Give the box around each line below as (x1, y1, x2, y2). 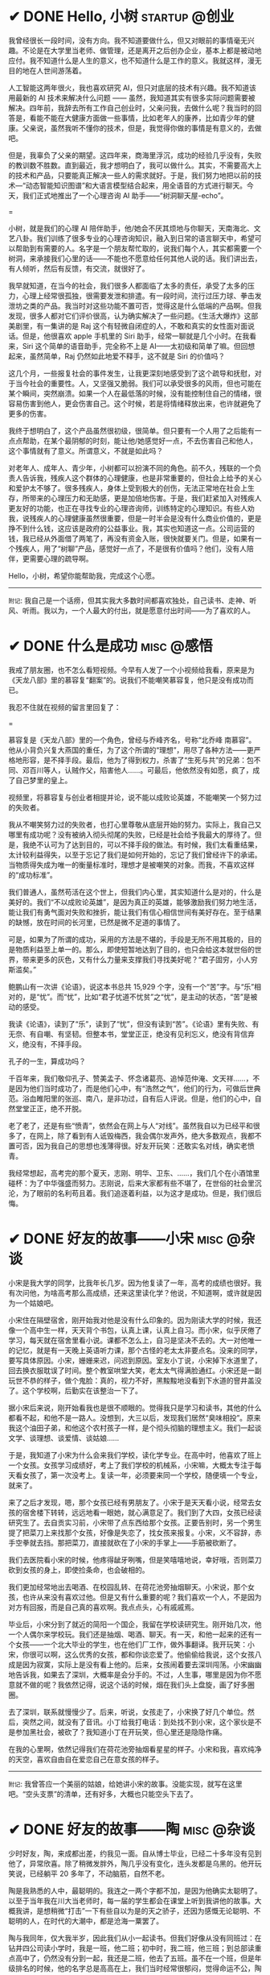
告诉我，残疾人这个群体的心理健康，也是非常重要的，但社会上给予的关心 (22, 473, 262, 483)
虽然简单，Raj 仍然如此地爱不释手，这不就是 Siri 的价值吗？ (29, 351, 226, 361)
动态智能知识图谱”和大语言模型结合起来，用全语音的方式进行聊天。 (25, 180, 247, 190)
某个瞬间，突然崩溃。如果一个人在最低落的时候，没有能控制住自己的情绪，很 (8, 388, 262, 398)
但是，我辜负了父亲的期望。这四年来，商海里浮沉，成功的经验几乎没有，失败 (8, 150, 262, 160)
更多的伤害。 (8, 409, 51, 418)
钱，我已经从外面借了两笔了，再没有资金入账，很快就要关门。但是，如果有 (8, 533, 255, 543)
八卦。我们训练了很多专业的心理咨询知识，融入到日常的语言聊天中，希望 (14, 233, 255, 243)
